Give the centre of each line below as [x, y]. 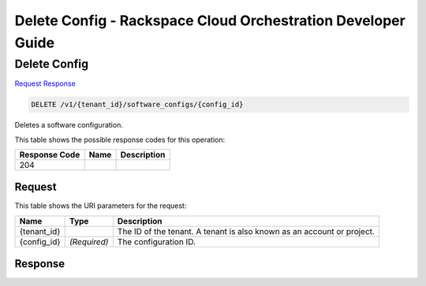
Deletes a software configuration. [69, 125]
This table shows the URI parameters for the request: [101, 206]
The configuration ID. [157, 242]
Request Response [45, 84]
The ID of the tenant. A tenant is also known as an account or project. [246, 231]
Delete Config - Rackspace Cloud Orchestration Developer [210, 20]
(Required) [89, 242]
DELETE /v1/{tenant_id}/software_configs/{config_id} [137, 105]
